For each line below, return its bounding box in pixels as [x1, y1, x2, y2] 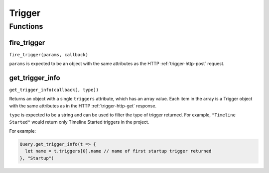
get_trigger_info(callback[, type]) [9, 87, 99, 93]
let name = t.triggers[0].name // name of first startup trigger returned [25, 148, 212, 154]
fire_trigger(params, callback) [9, 52, 88, 57]
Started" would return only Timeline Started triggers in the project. [9, 119, 149, 125]
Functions [9, 22, 43, 31]
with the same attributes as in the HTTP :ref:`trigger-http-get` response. [9, 102, 157, 109]
